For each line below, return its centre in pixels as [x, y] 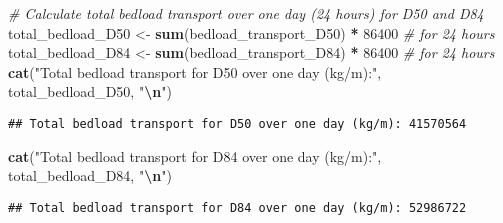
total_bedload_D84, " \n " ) [90, 175]
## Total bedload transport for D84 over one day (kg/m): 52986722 [237, 207]
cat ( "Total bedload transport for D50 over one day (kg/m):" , [195, 71]
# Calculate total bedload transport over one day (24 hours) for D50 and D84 [246, 13]
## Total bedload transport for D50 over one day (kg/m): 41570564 [237, 123]
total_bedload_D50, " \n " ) [90, 91]
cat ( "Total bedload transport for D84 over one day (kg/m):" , [195, 155]
